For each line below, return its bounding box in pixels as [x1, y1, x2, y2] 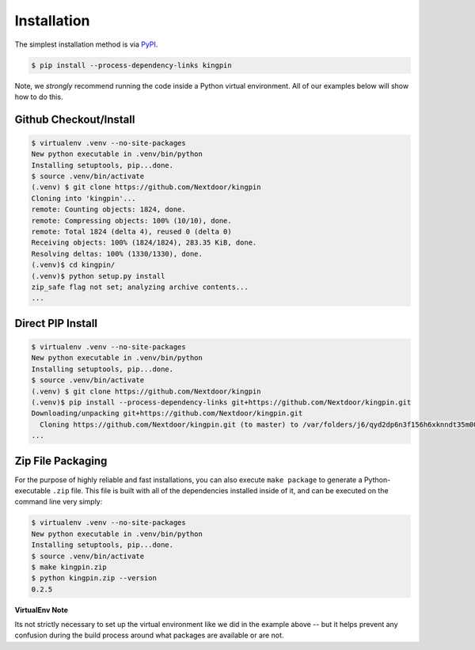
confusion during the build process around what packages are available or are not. [14, 630, 284, 640]
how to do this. [14, 92, 63, 101]
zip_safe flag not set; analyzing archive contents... [31, 282, 249, 291]
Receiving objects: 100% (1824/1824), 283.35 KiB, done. [31, 238, 257, 247]
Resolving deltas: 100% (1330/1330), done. [31, 249, 203, 258]
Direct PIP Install [14, 317, 98, 330]
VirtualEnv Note [14, 605, 69, 614]
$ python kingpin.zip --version [31, 574, 158, 583]
